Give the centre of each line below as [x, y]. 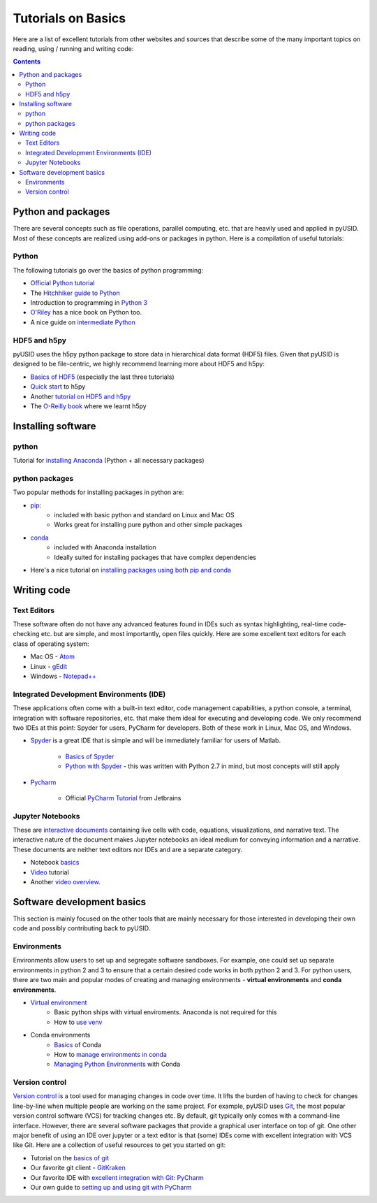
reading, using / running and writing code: [73, 48]
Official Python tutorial [62, 283]
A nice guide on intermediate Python [83, 322]
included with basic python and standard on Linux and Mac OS [144, 514]
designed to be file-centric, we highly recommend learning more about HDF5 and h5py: [139, 364]
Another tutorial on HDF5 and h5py [81, 396]
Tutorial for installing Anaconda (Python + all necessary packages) [109, 461]
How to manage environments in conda [111, 1054]
